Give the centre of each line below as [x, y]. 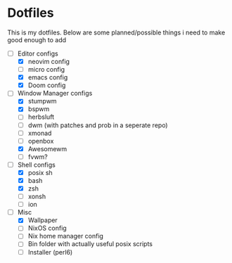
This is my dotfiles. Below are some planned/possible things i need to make [116, 32]
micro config [46, 70]
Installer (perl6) [50, 252]
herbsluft [41, 117]
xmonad [40, 133]
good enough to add [37, 39]
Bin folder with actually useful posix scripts [90, 244]
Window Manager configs [55, 94]
